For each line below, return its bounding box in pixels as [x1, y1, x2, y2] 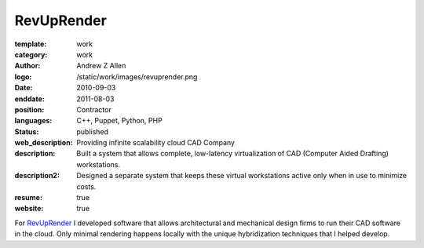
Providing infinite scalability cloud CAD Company [76, 138, 236, 148]
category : [14, 49, 48, 59]
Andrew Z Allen [76, 61, 126, 71]
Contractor [76, 104, 111, 114]
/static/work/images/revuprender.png [76, 71, 198, 82]
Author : [14, 61, 41, 71]
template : [14, 39, 47, 49]
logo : [14, 71, 32, 82]
